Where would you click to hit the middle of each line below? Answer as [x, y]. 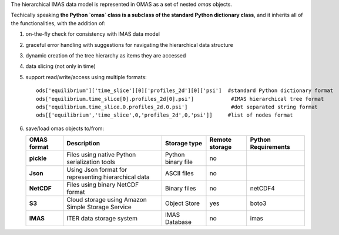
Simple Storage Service [99, 207]
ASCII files [179, 173]
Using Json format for [97, 170]
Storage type [184, 144]
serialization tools [91, 162]
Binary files [180, 189]
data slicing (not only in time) [61, 66]
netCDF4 [263, 189]
